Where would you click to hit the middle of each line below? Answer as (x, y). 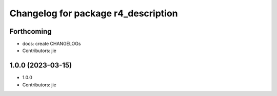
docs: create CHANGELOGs (52, 44)
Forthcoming (31, 31)
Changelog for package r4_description (94, 13)
